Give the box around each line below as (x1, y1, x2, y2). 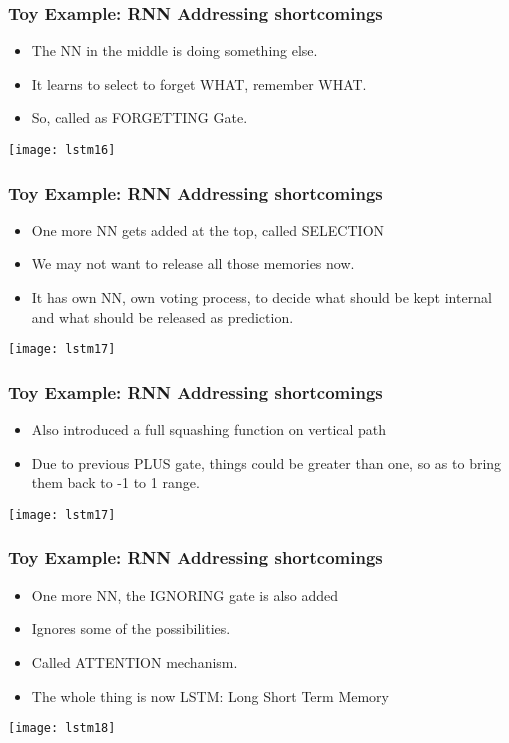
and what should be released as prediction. (31, 306, 294, 327)
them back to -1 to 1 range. (31, 472, 200, 493)
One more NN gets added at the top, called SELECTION (31, 219, 385, 240)
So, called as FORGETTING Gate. (31, 107, 248, 128)
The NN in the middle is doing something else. (31, 40, 318, 61)
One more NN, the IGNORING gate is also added (31, 584, 339, 605)
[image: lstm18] (8, 721, 116, 736)
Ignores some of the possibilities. (31, 618, 231, 639)
